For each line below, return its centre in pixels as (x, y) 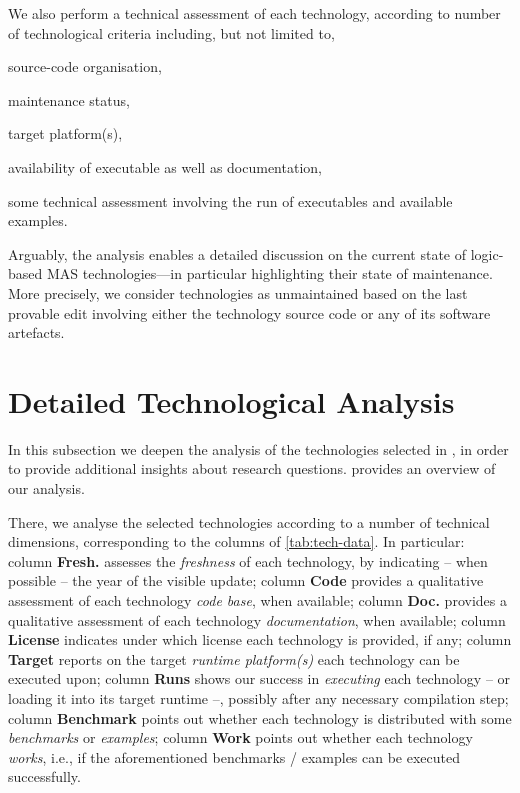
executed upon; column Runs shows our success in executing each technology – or (259, 678)
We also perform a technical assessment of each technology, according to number (254, 13)
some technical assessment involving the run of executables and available (230, 200)
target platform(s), (65, 133)
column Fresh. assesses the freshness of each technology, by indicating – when (248, 560)
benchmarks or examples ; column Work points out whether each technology (240, 737)
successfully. (44, 776)
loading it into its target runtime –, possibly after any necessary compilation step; (258, 697)
